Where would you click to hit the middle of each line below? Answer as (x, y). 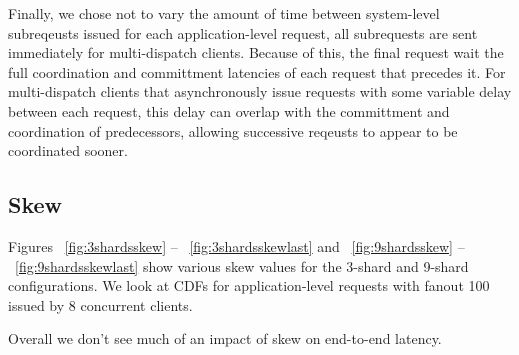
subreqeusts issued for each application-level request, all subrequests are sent (243, 32)
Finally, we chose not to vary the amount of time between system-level (224, 13)
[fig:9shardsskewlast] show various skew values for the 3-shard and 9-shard (242, 265)
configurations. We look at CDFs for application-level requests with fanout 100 (249, 285)
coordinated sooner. (68, 150)
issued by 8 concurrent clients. (100, 304)
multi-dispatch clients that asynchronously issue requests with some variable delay (260, 91)
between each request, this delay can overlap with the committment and (229, 110)
